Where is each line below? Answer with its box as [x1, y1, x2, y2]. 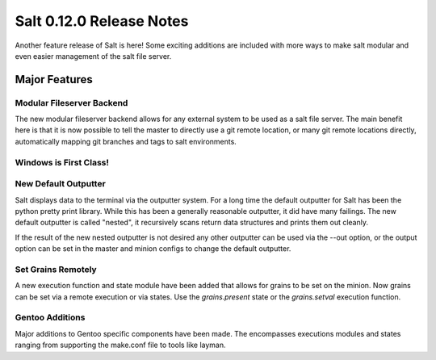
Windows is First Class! [15, 157, 109, 168]
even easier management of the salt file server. [15, 51, 172, 61]
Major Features [15, 73, 93, 86]
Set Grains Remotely [15, 263, 97, 274]
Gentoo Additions [15, 312, 86, 323]
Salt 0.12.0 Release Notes [15, 12, 189, 30]
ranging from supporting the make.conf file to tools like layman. [15, 340, 226, 350]
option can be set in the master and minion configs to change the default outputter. [15, 244, 291, 253]
